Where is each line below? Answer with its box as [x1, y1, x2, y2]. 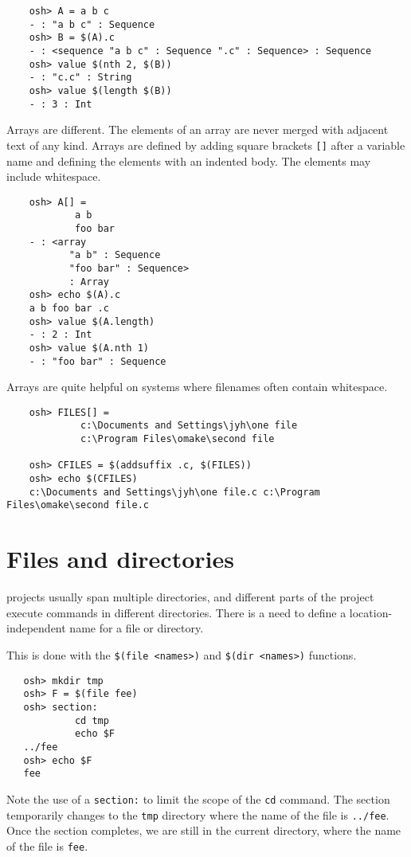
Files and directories [6, 542, 234, 575]
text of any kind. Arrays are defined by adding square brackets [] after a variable [6, 136, 405, 153]
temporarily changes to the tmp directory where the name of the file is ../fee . [6, 806, 389, 823]
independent [6, 620, 66, 636]
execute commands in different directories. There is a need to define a [6, 604, 346, 620]
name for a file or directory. [69, 620, 204, 636]
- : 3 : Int [29, 98, 92, 110]
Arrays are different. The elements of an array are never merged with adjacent [6, 121, 389, 138]
